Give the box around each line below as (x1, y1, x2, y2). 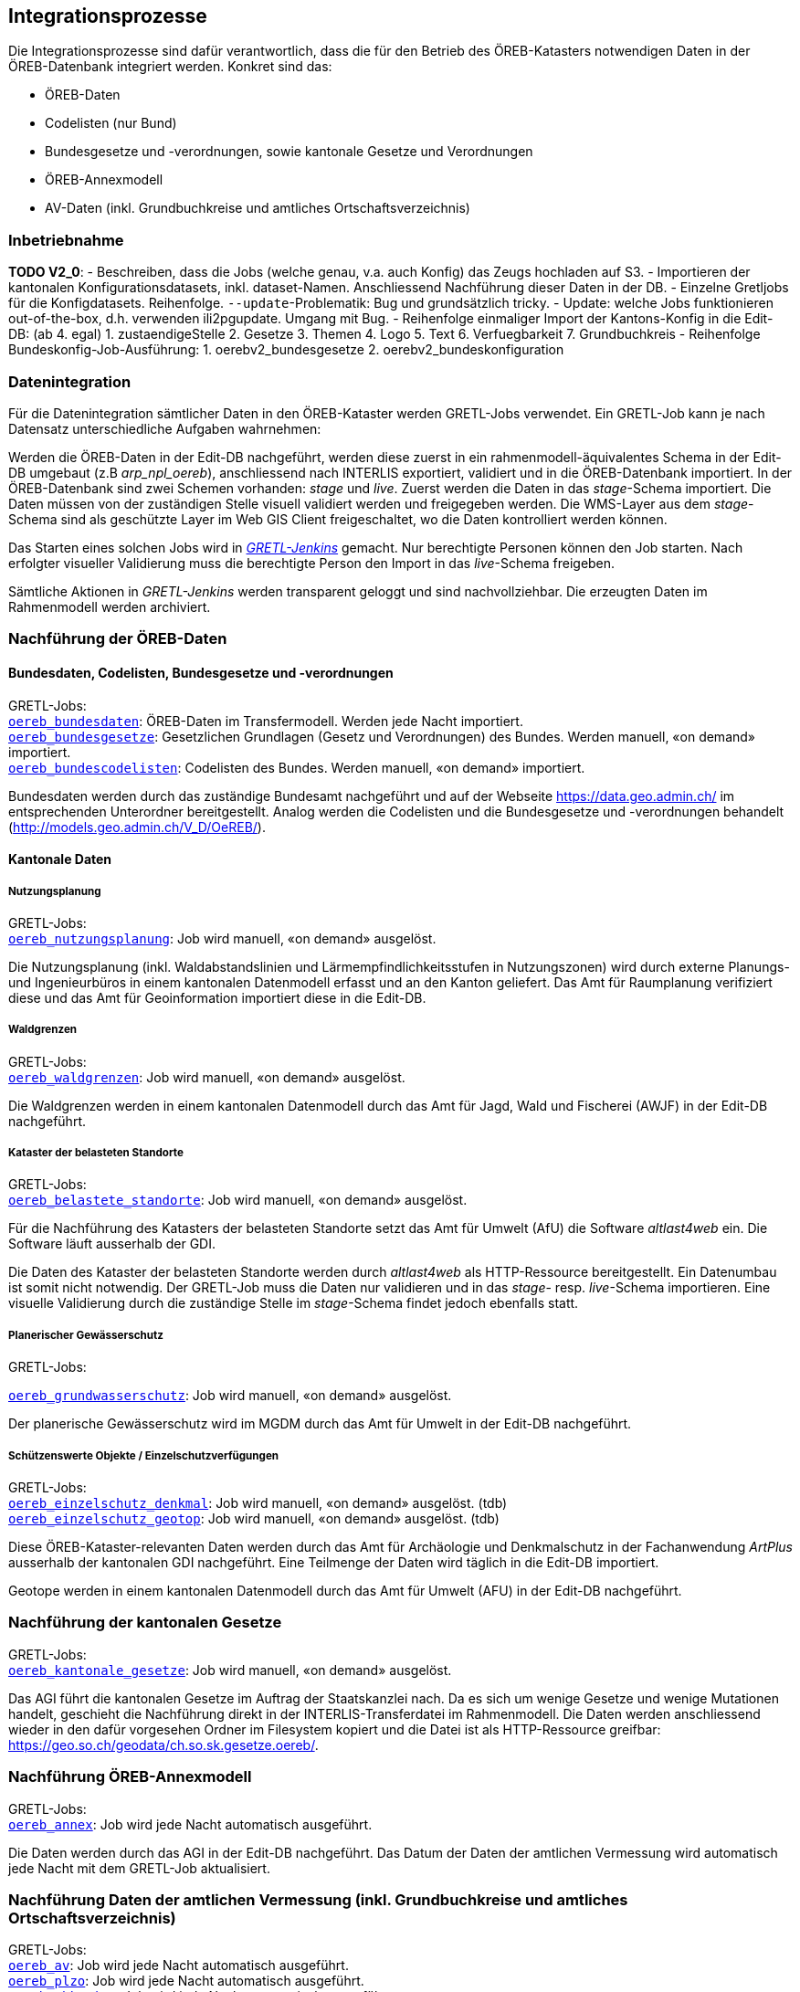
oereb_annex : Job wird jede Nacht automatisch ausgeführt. (8, 1816, 373, 1832)
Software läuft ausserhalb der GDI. (8, 1236, 216, 1252)
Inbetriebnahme (8, 230, 124, 249)
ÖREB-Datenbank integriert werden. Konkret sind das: (8, 58, 332, 75)
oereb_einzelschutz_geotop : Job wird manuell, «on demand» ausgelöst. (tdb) (8, 1511, 500, 1527)
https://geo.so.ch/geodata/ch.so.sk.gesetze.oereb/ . (8, 1736, 319, 1753)
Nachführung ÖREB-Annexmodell (8, 1767, 252, 1786)
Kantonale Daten (8, 851, 112, 868)
